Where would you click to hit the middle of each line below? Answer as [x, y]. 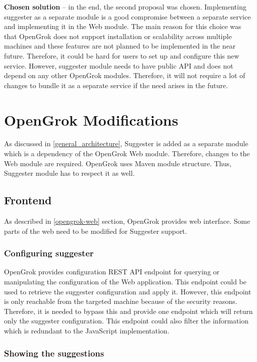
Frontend [28, 200]
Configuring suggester [49, 253]
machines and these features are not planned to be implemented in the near [120, 46]
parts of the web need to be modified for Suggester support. [95, 231]
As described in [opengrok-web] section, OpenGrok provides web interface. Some [127, 221]
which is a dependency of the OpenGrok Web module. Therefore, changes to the [127, 153]
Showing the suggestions [54, 353]
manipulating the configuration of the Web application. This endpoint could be [125, 282]
